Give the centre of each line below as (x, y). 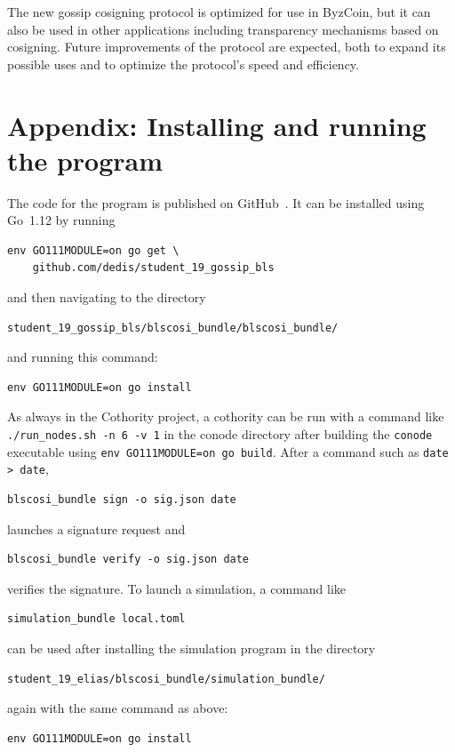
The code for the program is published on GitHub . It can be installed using (216, 202)
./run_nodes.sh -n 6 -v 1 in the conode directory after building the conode (220, 434)
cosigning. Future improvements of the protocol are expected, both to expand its (227, 47)
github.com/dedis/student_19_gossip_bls (153, 268)
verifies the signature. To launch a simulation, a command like (177, 588)
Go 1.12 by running (61, 220)
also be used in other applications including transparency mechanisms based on (223, 29)
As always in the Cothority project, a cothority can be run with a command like (226, 416)
